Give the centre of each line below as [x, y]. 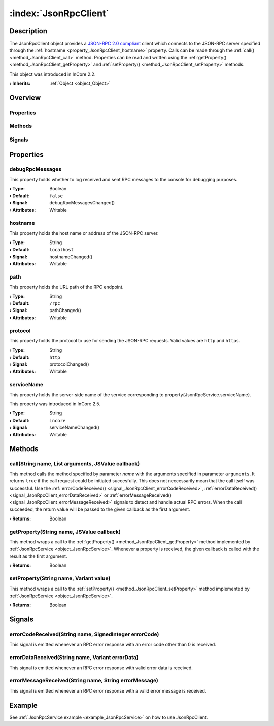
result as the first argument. [38, 556]
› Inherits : [20, 83]
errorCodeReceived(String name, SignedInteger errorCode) [84, 634]
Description [28, 31]
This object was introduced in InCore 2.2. [53, 74]
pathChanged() [65, 310]
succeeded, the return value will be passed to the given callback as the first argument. [100, 509]
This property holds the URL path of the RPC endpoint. [66, 287]
